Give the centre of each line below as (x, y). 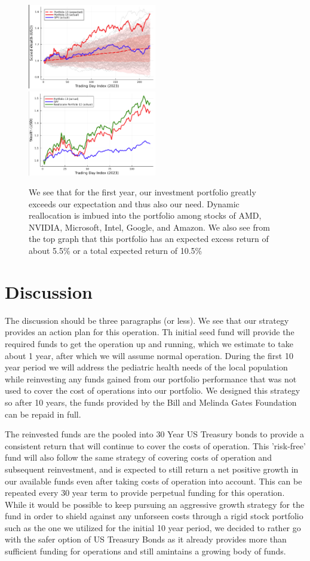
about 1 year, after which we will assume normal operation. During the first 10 (149, 355)
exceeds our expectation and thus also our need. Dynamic (134, 203)
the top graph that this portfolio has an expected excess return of (149, 239)
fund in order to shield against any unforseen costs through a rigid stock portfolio (154, 516)
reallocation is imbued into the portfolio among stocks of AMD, (145, 215)
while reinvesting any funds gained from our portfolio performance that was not (151, 378)
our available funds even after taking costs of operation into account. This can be (154, 481)
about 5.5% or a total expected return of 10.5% (116, 251)
